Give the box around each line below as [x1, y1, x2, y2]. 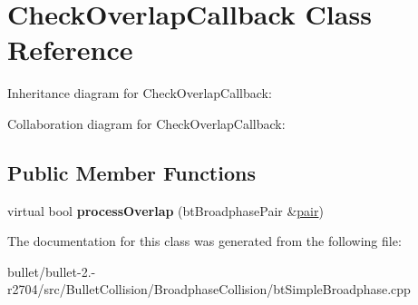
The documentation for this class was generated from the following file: [7, 231, 402, 251]
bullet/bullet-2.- [7, 261, 96, 280]
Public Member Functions [7, 158, 256, 186]
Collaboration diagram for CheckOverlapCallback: [7, 113, 286, 133]
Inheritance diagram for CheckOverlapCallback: [7, 84, 272, 103]
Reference [7, 31, 133, 68]
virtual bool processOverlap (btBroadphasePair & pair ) [7, 201, 324, 220]
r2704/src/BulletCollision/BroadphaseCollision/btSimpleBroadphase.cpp [7, 280, 411, 299]
